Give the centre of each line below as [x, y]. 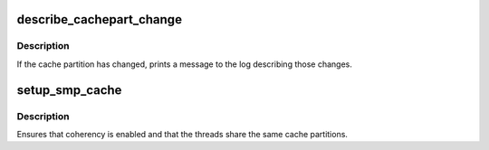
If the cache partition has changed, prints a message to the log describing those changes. [184, 64]
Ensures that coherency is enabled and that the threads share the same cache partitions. [182, 134]
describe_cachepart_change [100, 19]
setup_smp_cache [69, 90]
